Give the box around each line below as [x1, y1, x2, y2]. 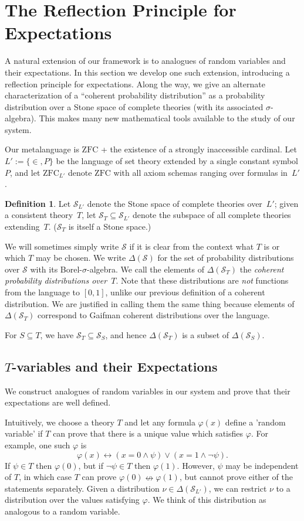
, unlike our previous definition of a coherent [105, 286, 265, 298]
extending [5, 220, 40, 233]
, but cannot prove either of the [179, 471, 293, 483]
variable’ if [5, 427, 43, 440]
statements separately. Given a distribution [5, 482, 160, 494]
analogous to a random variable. [5, 505, 120, 517]
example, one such [5, 438, 70, 451]
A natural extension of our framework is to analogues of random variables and [5, 55, 286, 67]
